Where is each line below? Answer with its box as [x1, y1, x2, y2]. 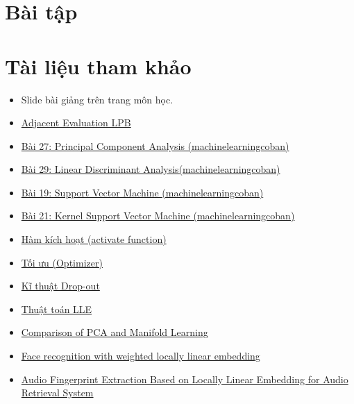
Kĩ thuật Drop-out [21, 278, 100, 293]
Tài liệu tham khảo [5, 51, 192, 80]
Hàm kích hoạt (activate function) [21, 232, 167, 246]
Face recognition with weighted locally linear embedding [21, 348, 260, 363]
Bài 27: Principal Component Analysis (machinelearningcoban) [21, 138, 289, 153]
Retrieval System [21, 385, 94, 400]
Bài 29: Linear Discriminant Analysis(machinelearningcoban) [21, 162, 280, 176]
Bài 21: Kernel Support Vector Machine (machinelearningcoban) [21, 208, 295, 223]
